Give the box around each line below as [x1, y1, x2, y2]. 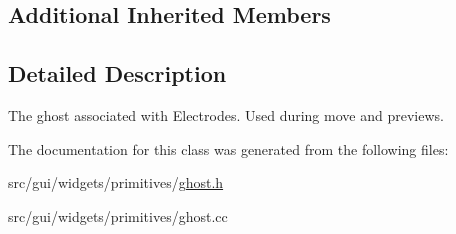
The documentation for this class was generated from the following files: [8, 138, 449, 159]
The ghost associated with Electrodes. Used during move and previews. [8, 104, 444, 125]
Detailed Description [8, 58, 227, 89]
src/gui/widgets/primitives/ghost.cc [8, 205, 228, 226]
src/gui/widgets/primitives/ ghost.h [8, 172, 224, 193]
